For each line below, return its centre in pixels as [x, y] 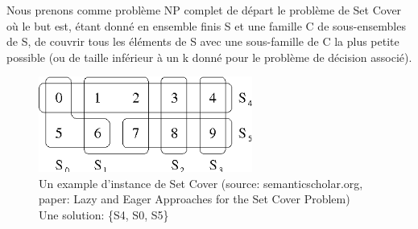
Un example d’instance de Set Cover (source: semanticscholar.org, [201, 183]
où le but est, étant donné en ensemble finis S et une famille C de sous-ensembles [206, 25]
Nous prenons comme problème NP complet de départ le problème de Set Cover [204, 10]
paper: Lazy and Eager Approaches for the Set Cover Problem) [195, 199]
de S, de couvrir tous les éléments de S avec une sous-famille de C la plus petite [203, 41]
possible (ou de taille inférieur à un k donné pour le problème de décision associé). [209, 57]
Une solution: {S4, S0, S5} [104, 214]
